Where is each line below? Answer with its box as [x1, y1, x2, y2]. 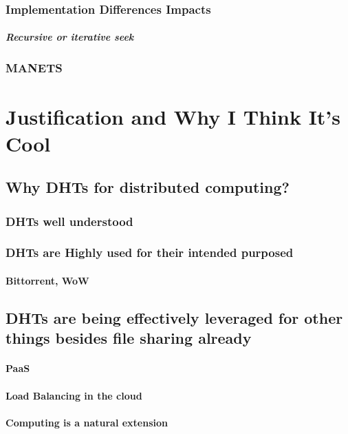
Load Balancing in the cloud [6, 388, 142, 402]
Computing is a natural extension [6, 415, 168, 429]
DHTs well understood [6, 212, 133, 229]
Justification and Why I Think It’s [6, 102, 341, 130]
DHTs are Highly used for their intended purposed [6, 244, 294, 261]
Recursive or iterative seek [6, 30, 134, 44]
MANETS [6, 59, 63, 76]
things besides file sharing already [6, 327, 252, 349]
